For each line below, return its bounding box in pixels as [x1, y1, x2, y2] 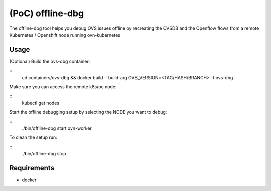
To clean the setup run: [9, 134, 57, 140]
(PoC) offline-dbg [9, 8, 84, 19]
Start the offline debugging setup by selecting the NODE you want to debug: [9, 109, 167, 115]
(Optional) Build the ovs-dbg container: [9, 58, 90, 64]
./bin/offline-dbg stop [22, 151, 66, 157]
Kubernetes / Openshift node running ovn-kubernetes [9, 32, 120, 38]
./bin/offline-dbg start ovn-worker [22, 125, 92, 131]
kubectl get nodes [22, 100, 60, 106]
